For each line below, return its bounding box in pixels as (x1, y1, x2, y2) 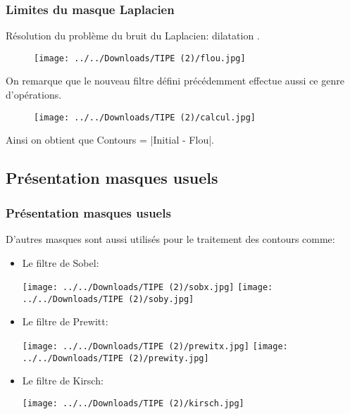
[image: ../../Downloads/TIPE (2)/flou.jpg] (34, 53, 246, 63)
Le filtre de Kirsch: (22, 373, 104, 388)
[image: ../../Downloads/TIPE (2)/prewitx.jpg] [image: (22, 341, 288, 351)
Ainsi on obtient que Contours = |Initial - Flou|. (6, 132, 214, 147)
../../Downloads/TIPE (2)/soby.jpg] (22, 294, 194, 304)
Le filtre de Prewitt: (22, 314, 108, 329)
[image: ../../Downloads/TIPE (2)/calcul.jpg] (34, 112, 256, 123)
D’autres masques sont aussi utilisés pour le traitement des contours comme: (6, 231, 335, 246)
